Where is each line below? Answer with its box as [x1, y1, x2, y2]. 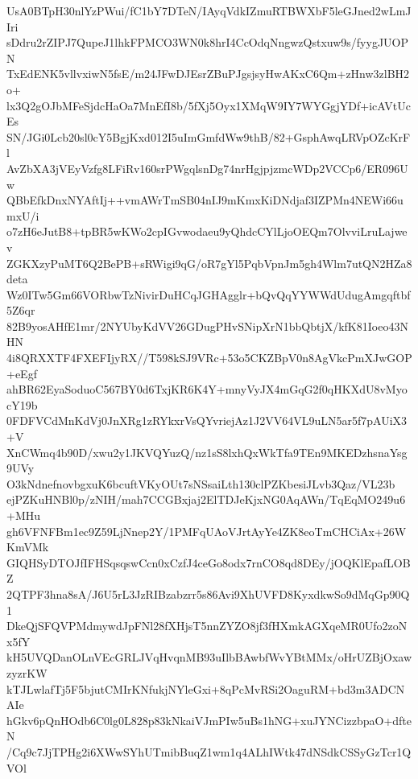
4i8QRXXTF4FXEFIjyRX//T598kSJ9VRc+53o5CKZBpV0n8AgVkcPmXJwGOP [6, 349, 412, 366]
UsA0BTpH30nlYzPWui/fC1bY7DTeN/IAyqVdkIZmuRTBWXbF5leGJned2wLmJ [6, 2, 412, 19]
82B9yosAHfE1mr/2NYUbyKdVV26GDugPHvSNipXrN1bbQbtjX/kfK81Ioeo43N [6, 317, 408, 334]
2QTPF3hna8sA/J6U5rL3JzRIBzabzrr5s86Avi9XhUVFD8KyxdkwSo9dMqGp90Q [6, 585, 410, 602]
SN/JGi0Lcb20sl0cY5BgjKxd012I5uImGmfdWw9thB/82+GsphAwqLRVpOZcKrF [6, 128, 411, 145]
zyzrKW [6, 664, 48, 681]
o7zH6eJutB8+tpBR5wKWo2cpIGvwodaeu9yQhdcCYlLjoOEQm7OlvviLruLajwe [6, 223, 408, 240]
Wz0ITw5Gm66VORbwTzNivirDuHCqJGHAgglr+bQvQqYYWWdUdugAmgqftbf [6, 286, 411, 303]
